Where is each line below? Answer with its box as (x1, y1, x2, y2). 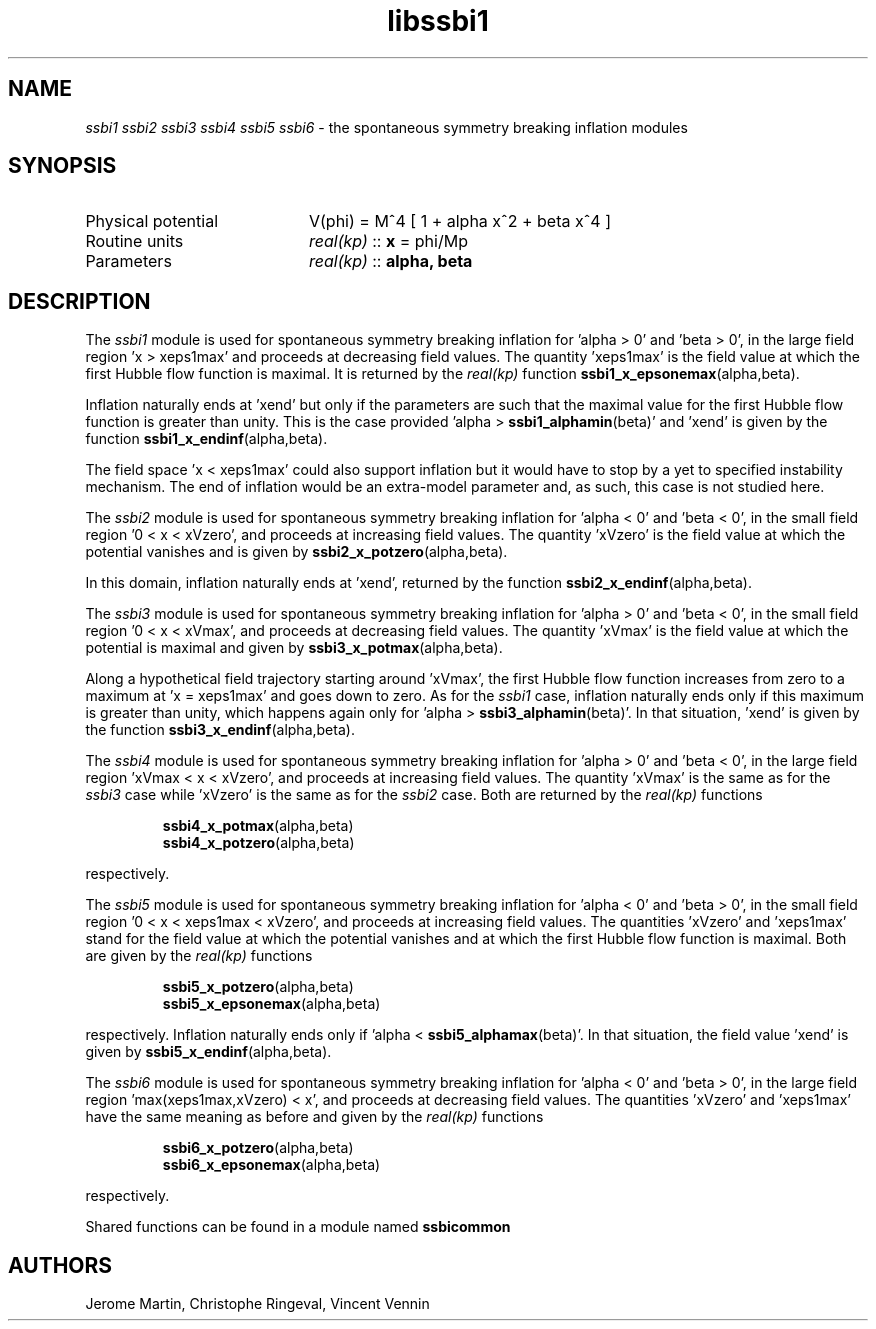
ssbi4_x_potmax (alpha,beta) (162, 817, 354, 835)
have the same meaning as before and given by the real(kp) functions (85, 1108, 544, 1126)
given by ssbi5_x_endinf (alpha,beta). (85, 1043, 332, 1061)
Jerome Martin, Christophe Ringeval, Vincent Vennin (85, 1295, 430, 1313)
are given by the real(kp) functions (85, 947, 313, 965)
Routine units (85, 231, 184, 252)
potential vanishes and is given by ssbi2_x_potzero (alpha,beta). (85, 543, 508, 561)
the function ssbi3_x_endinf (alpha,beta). (85, 721, 355, 739)
